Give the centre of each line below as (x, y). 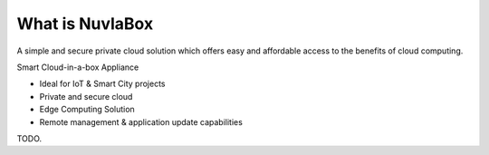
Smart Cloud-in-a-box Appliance (78, 67)
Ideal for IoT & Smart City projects (102, 84)
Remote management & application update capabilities (141, 121)
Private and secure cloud (86, 96)
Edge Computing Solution (87, 110)
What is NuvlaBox (85, 24)
